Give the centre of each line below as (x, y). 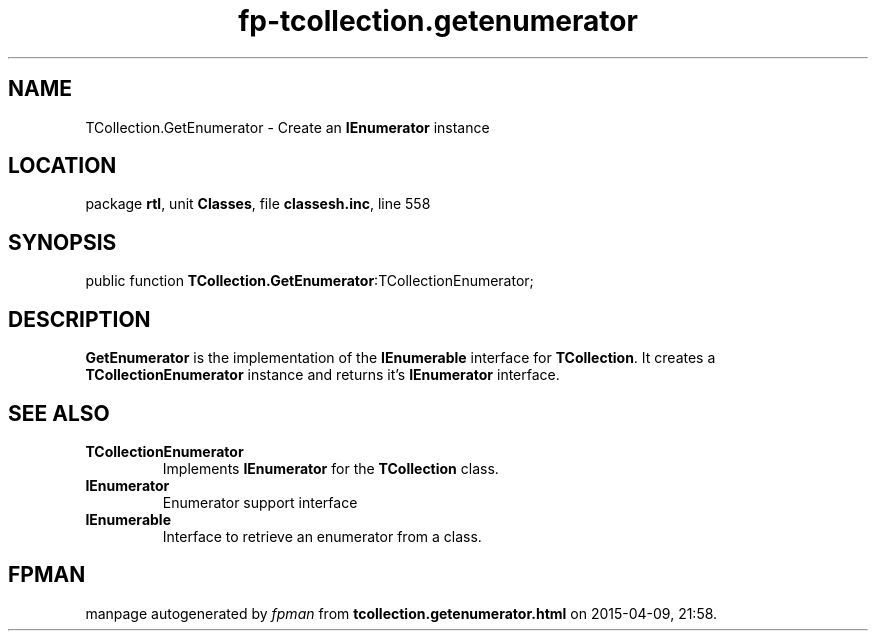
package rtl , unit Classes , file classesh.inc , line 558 (258, 204)
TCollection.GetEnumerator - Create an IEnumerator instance (287, 127)
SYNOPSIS (62, 242)
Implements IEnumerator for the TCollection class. (330, 468)
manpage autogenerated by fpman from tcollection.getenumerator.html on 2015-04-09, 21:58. (401, 613)
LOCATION (62, 166)
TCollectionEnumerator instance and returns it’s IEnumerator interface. (322, 375)
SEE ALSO (59, 413)
